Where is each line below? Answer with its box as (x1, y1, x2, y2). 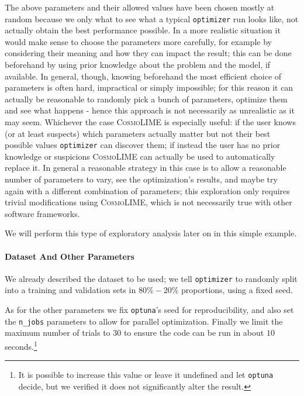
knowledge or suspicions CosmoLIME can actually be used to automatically (5, 150, 275, 162)
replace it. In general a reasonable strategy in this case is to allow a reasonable (5, 161, 286, 174)
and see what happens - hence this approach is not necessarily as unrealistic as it (5, 104, 295, 116)
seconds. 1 (5, 338, 37, 352)
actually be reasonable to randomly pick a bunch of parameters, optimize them (5, 92, 288, 105)
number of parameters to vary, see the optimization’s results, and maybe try (5, 173, 278, 185)
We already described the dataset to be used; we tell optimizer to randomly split (5, 272, 298, 284)
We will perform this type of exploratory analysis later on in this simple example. (5, 227, 297, 239)
